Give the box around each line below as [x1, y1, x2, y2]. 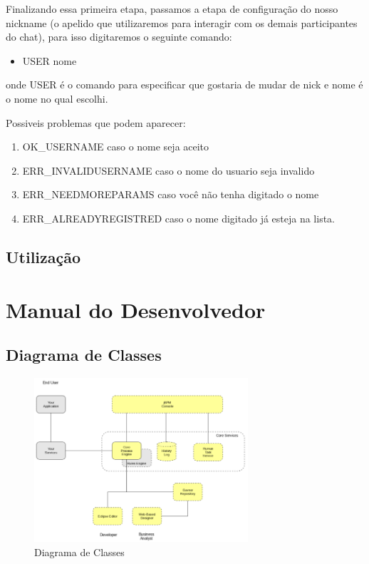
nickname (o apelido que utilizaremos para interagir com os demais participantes [6, 15, 358, 30]
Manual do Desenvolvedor [6, 294, 266, 324]
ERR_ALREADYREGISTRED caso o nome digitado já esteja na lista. [22, 210, 336, 225]
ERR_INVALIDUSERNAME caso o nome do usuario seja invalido [22, 163, 315, 178]
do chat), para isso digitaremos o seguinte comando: [6, 29, 232, 44]
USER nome [22, 53, 77, 68]
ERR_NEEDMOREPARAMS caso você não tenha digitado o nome [22, 187, 319, 202]
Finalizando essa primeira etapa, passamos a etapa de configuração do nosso [6, 1, 338, 16]
